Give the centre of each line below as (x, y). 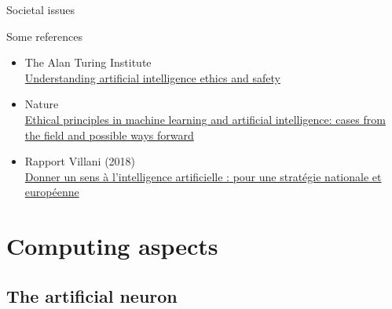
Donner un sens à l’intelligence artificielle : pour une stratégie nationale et (203, 176)
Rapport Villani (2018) (80, 161)
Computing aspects (112, 246)
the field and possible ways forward (109, 135)
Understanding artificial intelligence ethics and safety (152, 77)
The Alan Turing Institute (88, 62)
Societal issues (40, 9)
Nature (42, 104)
